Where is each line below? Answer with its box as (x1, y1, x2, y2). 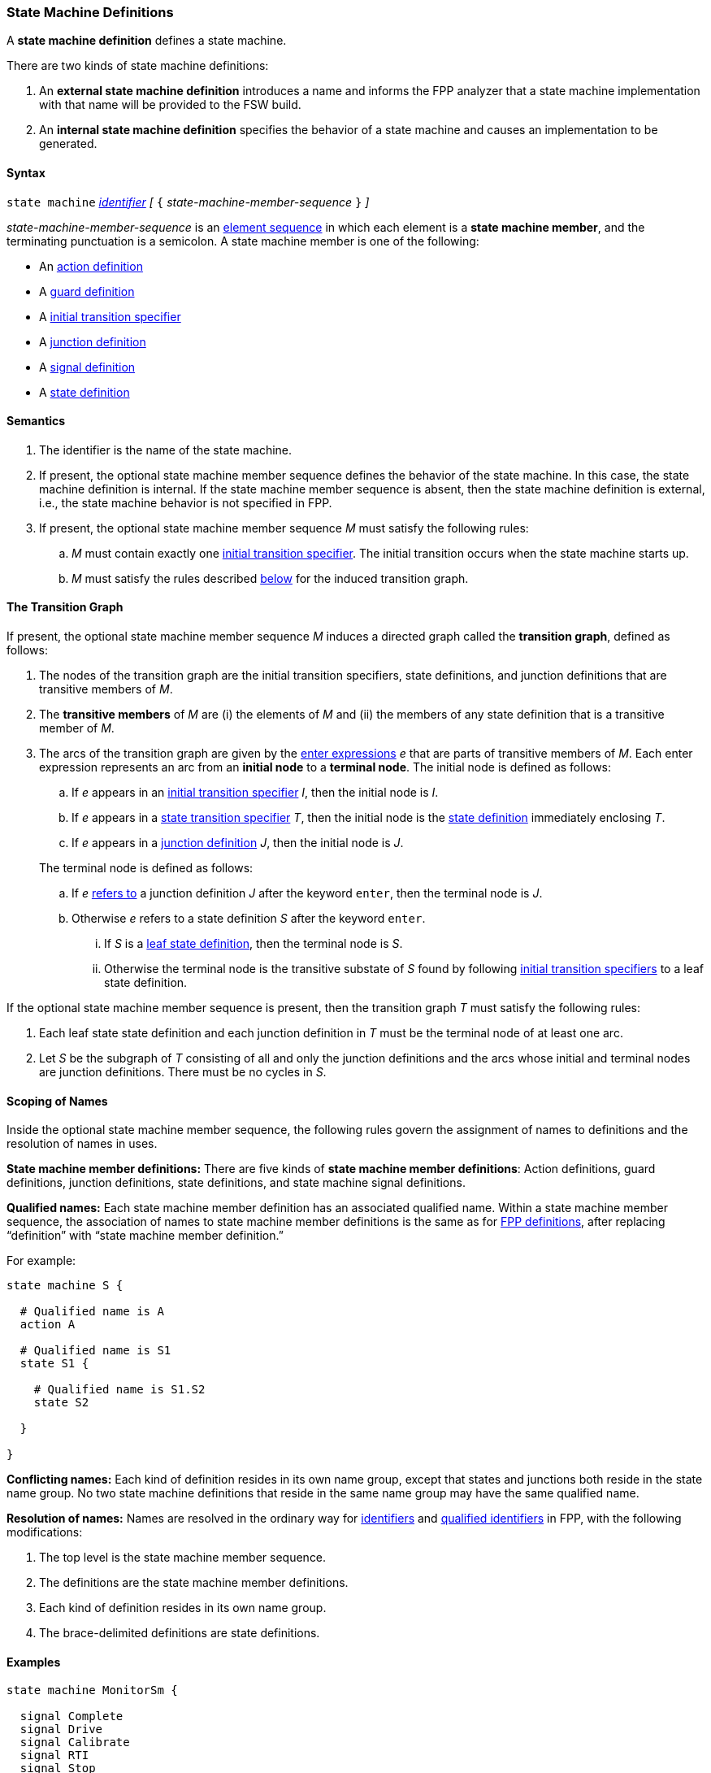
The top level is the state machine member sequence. (39, 1550, 327, 1565)
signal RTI (20, 1749, 89, 1762)
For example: (7, 1254, 76, 1268)
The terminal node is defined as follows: (39, 861, 254, 876)
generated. (39, 137, 98, 151)
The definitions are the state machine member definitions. (39, 1575, 349, 1590)
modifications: (7, 1525, 83, 1540)
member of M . (39, 721, 115, 736)
